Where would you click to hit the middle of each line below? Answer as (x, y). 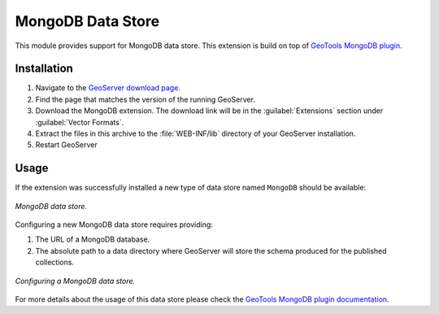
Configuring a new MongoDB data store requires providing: (114, 225)
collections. (55, 262)
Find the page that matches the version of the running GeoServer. (146, 99)
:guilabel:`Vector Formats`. (80, 122)
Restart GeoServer (66, 145)
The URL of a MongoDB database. (93, 239)
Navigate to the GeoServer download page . (108, 88)
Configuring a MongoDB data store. (75, 281)
